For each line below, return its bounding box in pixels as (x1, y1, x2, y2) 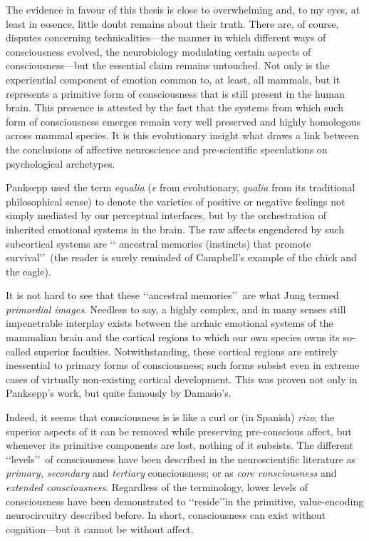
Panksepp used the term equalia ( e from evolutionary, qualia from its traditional (6, 180, 355, 195)
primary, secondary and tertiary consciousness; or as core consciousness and (6, 465, 337, 480)
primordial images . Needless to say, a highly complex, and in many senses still (6, 301, 346, 316)
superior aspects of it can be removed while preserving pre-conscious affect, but (6, 423, 352, 438)
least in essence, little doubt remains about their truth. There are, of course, (6, 16, 339, 31)
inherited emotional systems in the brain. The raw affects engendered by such (6, 221, 344, 236)
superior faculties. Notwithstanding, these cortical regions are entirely (33, 343, 338, 358)
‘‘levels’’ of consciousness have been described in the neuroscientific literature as (6, 451, 356, 466)
